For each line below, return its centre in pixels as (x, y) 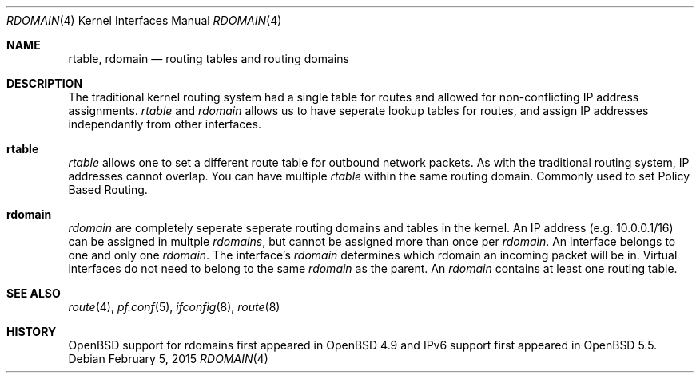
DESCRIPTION (45, 83)
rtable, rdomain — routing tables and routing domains (209, 59)
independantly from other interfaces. (165, 124)
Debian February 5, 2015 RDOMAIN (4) (168, 359)
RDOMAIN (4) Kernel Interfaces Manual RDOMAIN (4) (144, 20)
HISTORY (32, 332)
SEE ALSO (34, 293)
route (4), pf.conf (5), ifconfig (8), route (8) (174, 307)
